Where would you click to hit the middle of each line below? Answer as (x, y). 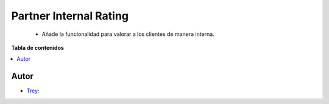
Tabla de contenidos (37, 47)
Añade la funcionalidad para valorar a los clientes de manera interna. (128, 34)
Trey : (33, 91)
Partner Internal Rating (70, 16)
